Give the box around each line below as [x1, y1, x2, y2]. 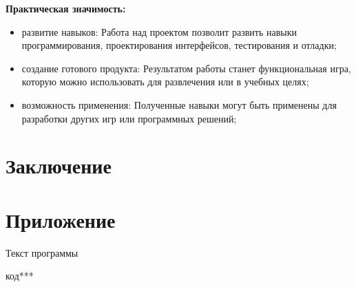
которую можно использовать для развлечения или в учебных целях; [21, 74, 309, 89]
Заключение [6, 151, 112, 180]
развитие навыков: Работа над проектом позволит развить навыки [21, 24, 297, 39]
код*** [6, 268, 34, 283]
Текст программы [6, 245, 78, 259]
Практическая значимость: [6, 1, 126, 15]
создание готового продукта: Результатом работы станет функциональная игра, [21, 61, 351, 75]
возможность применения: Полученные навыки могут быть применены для [21, 97, 337, 111]
